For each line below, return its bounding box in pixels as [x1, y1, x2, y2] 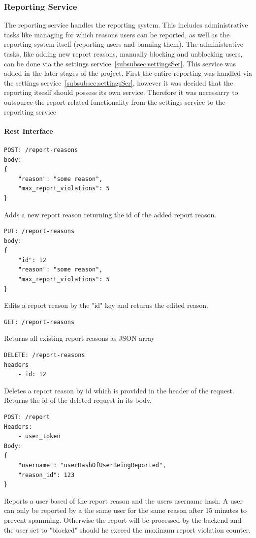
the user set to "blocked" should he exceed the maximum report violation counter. [4, 524, 251, 535]
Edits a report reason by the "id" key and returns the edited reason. [4, 300, 208, 310]
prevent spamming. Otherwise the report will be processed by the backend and [4, 514, 242, 525]
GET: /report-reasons [4, 318, 75, 326]
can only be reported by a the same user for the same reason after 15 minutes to [4, 505, 247, 515]
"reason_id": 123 [18, 471, 75, 478]
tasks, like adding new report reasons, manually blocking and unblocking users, [4, 49, 243, 59]
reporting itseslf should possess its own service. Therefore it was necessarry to [4, 87, 238, 97]
